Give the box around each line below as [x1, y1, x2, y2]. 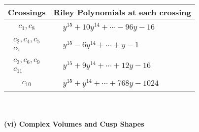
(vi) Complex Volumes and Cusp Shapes [4, 118, 144, 129]
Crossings [8, 6, 46, 18]
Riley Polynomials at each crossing [53, 6, 191, 18]
